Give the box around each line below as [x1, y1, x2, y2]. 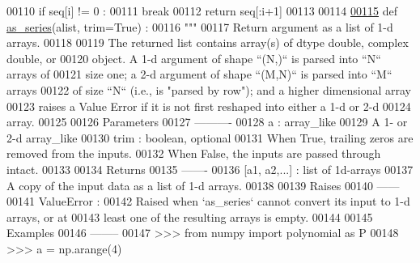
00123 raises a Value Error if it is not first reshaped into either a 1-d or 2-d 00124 [6, 97, 411, 114]
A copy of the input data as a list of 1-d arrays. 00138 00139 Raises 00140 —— [6, 176, 400, 193]
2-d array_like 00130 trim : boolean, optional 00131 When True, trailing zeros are [6, 129, 414, 146]
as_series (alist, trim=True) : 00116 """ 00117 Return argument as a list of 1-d [6, 18, 393, 35]
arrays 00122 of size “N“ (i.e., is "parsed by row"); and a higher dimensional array [6, 81, 411, 98]
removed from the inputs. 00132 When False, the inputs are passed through [6, 145, 381, 162]
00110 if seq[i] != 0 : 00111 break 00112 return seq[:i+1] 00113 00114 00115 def [6, 2, 397, 19]
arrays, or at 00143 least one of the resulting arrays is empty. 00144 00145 [6, 208, 373, 225]
